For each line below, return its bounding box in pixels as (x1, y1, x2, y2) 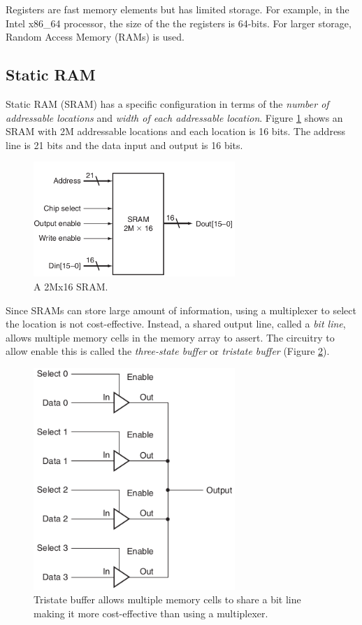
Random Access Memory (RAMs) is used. (6, 29, 184, 44)
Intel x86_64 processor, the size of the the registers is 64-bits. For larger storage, (6, 15, 352, 30)
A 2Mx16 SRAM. (34, 279, 108, 294)
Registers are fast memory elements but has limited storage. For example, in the (6, 2, 349, 16)
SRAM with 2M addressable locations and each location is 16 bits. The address (6, 124, 346, 139)
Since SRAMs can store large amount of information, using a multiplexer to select (6, 302, 356, 317)
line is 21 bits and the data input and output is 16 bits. (6, 137, 243, 152)
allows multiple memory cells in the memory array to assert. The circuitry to (6, 330, 335, 344)
